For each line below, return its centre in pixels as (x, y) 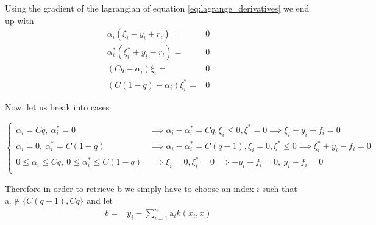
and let (100, 200)
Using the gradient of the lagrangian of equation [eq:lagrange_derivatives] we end (157, 8)
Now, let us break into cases (57, 107)
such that (280, 188)
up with (20, 20)
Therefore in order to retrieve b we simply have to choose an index (129, 188)
